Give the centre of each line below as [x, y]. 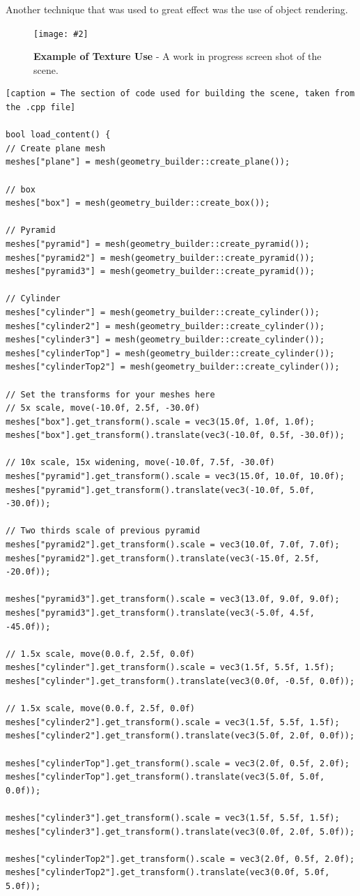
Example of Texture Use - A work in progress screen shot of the [178, 56]
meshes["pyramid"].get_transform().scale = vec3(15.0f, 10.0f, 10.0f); [175, 477]
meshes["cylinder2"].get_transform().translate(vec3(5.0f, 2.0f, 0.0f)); [180, 736]
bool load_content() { [58, 135]
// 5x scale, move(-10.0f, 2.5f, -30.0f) [103, 408]
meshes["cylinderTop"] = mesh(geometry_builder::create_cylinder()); [170, 353]
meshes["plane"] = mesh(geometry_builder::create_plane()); [148, 162]
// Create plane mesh [56, 148]
